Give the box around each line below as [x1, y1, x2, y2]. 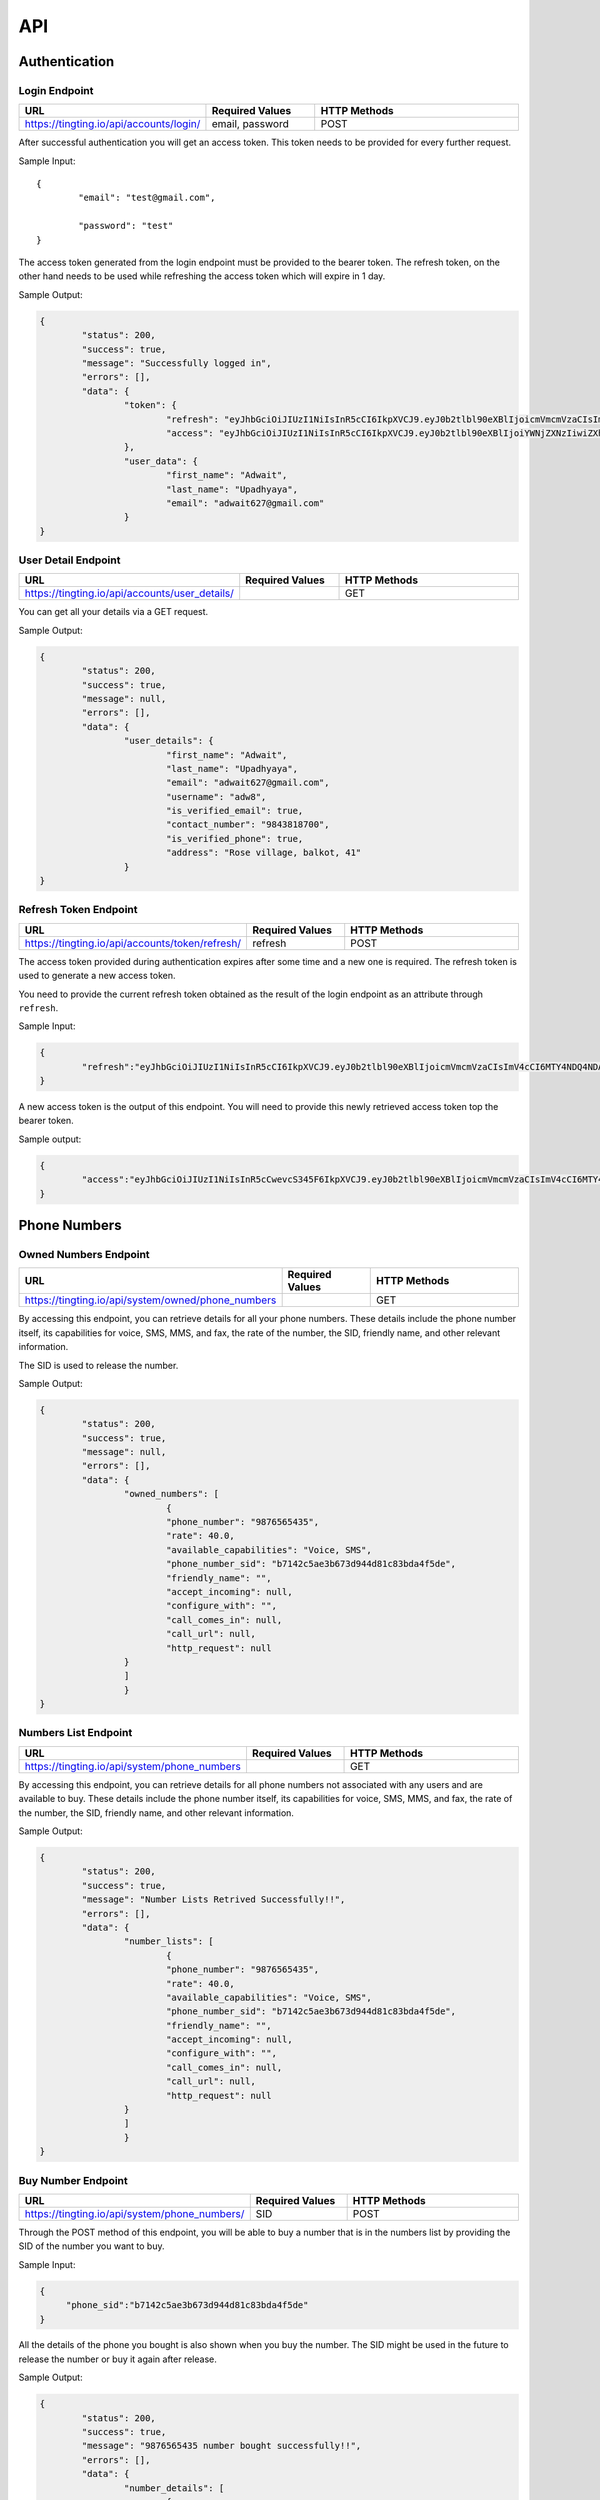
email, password [211, 117, 289, 131]
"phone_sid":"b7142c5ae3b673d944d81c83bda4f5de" [65, 2300, 309, 2311]
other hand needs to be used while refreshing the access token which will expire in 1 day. [18, 270, 386, 282]
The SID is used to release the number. [18, 1359, 179, 1371]
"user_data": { [123, 455, 199, 467]
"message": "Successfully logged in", [81, 357, 272, 369]
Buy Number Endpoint [18, 2173, 129, 2187]
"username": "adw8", [165, 791, 267, 802]
